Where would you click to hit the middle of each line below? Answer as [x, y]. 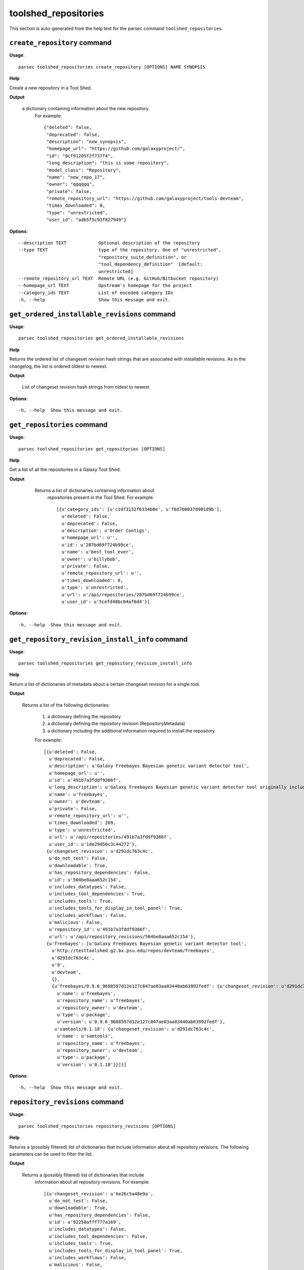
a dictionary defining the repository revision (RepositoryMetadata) [116, 723]
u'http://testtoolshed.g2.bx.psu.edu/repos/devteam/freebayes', [133, 951]
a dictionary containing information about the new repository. [86, 109]
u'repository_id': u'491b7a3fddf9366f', [100, 929]
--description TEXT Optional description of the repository [109, 243]
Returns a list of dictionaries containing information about [94, 491]
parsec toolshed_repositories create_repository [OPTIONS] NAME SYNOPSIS [112, 67]
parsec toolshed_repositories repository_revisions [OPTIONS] [97, 1126]
